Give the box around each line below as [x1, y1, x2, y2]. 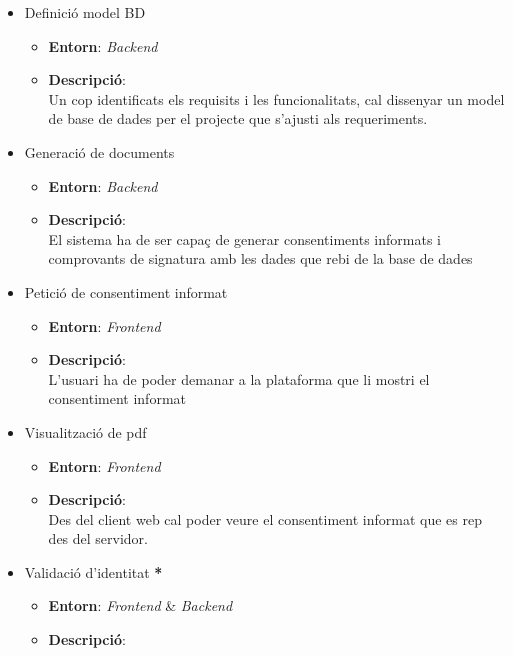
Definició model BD [24, 2, 146, 22]
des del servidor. [48, 528, 148, 549]
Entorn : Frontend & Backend [48, 595, 233, 616]
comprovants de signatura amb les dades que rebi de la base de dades [48, 248, 473, 269]
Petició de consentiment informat [24, 281, 228, 302]
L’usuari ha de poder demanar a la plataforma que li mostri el [48, 368, 430, 389]
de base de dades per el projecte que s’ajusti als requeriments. [48, 108, 428, 129]
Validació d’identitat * [24, 561, 163, 582]
